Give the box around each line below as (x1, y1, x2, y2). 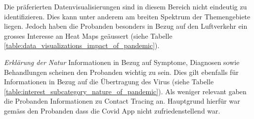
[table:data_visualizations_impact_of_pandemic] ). (4, 40, 160, 51)
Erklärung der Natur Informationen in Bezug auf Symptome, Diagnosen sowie (4, 57, 240, 67)
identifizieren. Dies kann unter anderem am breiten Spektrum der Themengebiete (4, 11, 251, 21)
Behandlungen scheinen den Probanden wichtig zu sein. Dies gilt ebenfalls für (4, 66, 239, 77)
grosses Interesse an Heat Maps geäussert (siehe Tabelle (4, 30, 172, 41)
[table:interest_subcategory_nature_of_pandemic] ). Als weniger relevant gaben (4, 86, 247, 96)
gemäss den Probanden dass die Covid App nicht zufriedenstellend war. (4, 105, 220, 116)
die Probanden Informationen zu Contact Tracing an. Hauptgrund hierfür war (4, 96, 240, 106)
